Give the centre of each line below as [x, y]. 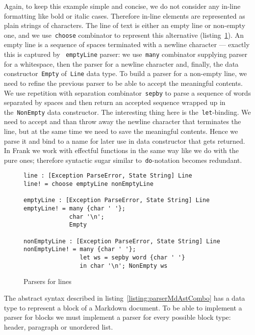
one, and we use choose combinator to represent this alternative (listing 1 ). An [124, 35]
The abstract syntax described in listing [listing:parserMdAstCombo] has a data [125, 297]
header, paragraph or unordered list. [59, 326]
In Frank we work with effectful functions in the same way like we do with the [121, 150]
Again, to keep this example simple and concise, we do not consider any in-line [122, 6]
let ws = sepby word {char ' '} [132, 258]
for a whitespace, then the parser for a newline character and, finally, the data [121, 64]
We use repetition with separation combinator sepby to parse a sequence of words [127, 92]
